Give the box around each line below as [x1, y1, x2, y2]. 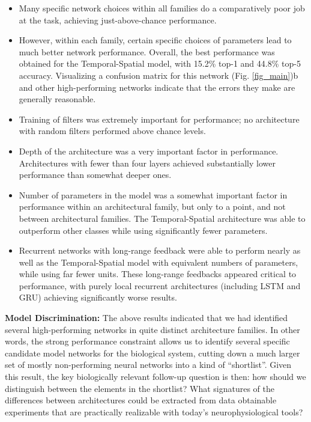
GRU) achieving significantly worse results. [19, 291, 177, 304]
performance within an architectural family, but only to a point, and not [19, 200, 286, 213]
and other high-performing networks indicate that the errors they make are [19, 81, 295, 93]
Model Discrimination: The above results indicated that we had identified [5, 311, 288, 324]
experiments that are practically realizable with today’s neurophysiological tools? [5, 405, 303, 418]
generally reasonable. [19, 93, 96, 105]
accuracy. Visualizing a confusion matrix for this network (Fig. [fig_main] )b [19, 69, 298, 81]
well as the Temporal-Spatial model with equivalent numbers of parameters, [19, 255, 298, 268]
